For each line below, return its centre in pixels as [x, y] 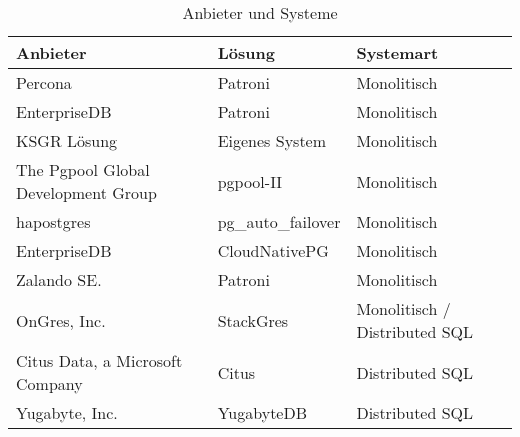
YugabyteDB [262, 412]
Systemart [397, 52]
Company [49, 383]
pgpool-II [250, 181]
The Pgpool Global [83, 169]
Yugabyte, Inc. [67, 412]
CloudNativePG [273, 250]
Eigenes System [272, 140]
